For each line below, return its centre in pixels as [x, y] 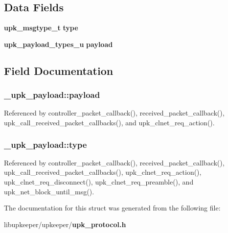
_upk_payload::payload [52, 95]
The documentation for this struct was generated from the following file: [112, 208]
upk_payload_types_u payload [58, 44]
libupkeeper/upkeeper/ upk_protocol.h [65, 224]
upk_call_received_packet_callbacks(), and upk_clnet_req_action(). [109, 122]
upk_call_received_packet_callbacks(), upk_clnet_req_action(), [103, 172]
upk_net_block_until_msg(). [49, 191]
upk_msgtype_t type [41, 28]
